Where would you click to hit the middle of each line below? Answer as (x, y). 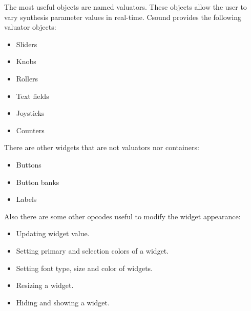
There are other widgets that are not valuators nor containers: (102, 147)
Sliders (27, 44)
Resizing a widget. (45, 285)
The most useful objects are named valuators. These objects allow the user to (126, 7)
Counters (30, 130)
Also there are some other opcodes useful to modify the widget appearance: (122, 216)
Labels (26, 199)
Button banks (38, 182)
